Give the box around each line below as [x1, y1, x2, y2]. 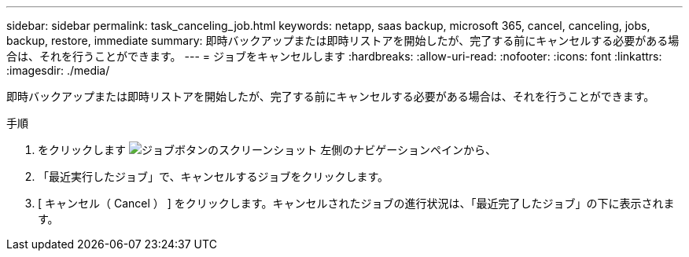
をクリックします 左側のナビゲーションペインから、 [38, 143, 496, 156]
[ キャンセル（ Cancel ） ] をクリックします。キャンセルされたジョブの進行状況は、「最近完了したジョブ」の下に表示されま [38, 196, 675, 210]
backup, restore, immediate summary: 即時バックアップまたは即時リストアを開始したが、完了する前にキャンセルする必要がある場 [6, 34, 680, 47]
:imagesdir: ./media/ [6, 64, 110, 77]
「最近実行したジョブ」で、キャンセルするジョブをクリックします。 [38, 170, 389, 183]
